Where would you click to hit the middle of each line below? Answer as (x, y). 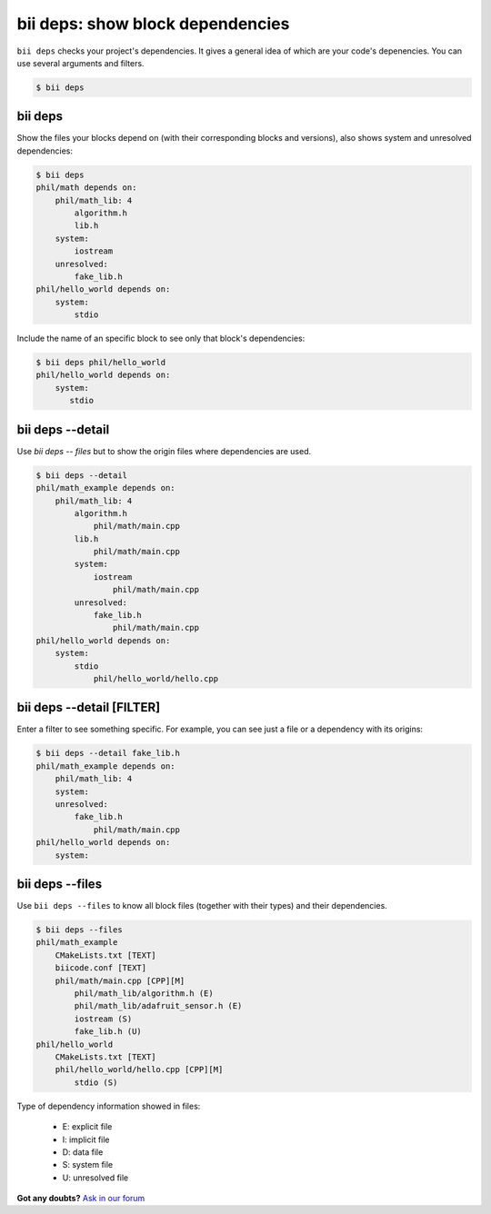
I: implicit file (86, 1139)
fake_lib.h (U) (108, 1032)
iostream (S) (103, 1019)
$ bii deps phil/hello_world (101, 363)
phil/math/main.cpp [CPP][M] (120, 980)
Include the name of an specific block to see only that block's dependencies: (161, 338)
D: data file (83, 1152)
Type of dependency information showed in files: (109, 1106)
